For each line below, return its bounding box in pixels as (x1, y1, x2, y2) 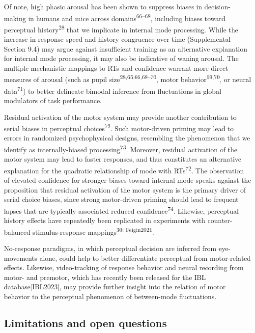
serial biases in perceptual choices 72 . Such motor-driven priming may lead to (4, 122, 234, 133)
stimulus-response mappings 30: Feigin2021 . (32, 225, 154, 237)
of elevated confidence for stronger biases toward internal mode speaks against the (4, 175, 251, 185)
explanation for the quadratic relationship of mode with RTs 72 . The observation (4, 164, 244, 175)
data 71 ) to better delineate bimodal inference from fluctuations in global (4, 84, 222, 96)
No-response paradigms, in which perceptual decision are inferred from (4, 243, 217, 253)
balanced (4, 226, 30, 237)
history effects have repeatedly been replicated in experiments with (4, 215, 205, 225)
